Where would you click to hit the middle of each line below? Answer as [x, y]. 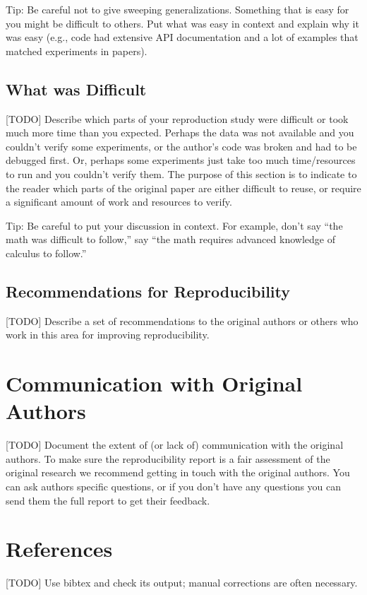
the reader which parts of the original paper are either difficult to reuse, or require [183, 188]
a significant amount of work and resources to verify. [119, 202]
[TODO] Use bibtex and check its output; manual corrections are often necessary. [182, 583]
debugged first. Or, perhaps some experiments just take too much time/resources [181, 160]
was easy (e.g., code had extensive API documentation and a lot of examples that [182, 37]
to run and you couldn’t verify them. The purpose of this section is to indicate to [181, 173]
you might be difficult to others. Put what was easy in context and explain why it [182, 23]
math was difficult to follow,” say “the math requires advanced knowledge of [170, 239]
